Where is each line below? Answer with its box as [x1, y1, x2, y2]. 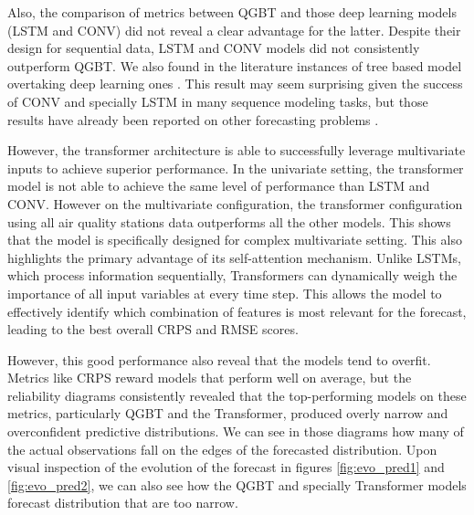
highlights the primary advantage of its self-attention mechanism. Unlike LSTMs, [7, 247, 461, 267]
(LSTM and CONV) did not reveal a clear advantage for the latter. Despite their [7, 20, 461, 39]
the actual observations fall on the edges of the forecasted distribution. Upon [7, 439, 437, 458]
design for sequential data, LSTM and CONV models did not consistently [7, 38, 420, 58]
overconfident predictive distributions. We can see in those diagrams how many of [7, 422, 464, 441]
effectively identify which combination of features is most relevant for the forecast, [7, 301, 467, 321]
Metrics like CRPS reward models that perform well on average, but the [7, 368, 412, 387]
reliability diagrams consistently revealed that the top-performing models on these [7, 385, 467, 405]
